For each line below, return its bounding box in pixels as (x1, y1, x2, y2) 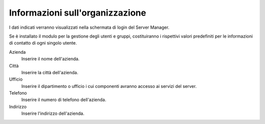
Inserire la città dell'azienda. (21, 69, 79, 75)
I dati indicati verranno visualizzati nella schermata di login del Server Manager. (9, 24, 169, 30)
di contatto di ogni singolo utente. (9, 40, 77, 46)
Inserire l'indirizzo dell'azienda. (21, 110, 84, 117)
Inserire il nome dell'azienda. (21, 56, 79, 62)
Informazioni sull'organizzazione (9, 7, 147, 18)
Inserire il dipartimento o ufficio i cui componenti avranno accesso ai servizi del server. (21, 83, 197, 89)
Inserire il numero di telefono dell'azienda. (21, 97, 106, 103)
